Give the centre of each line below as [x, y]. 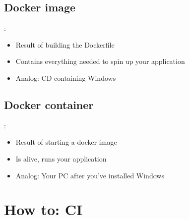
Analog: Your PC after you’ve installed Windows [90, 175]
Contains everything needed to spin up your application [100, 61]
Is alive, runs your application [61, 158]
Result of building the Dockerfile [65, 44]
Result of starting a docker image [66, 142]
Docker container [49, 104]
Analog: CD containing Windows [66, 78]
